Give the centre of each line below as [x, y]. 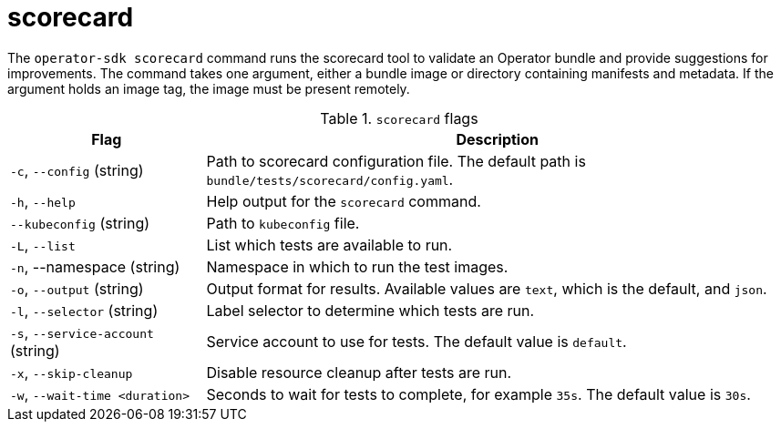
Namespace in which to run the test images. [357, 266]
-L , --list [43, 245]
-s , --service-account [82, 332]
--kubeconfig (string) [80, 223]
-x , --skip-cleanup [72, 372]
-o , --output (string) [77, 288]
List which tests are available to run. [329, 245]
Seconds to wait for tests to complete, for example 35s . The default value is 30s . [478, 394]
